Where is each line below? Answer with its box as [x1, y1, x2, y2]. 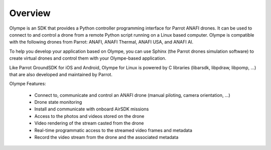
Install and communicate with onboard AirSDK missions [34, 106, 149, 112]
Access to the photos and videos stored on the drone [34, 113, 145, 119]
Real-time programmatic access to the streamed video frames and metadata [34, 127, 193, 133]
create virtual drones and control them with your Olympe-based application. [9, 55, 167, 61]
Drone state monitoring [34, 99, 82, 105]
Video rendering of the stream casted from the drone [34, 120, 144, 126]
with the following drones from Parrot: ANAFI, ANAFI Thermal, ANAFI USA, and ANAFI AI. [9, 39, 194, 45]
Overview [9, 8, 51, 19]
